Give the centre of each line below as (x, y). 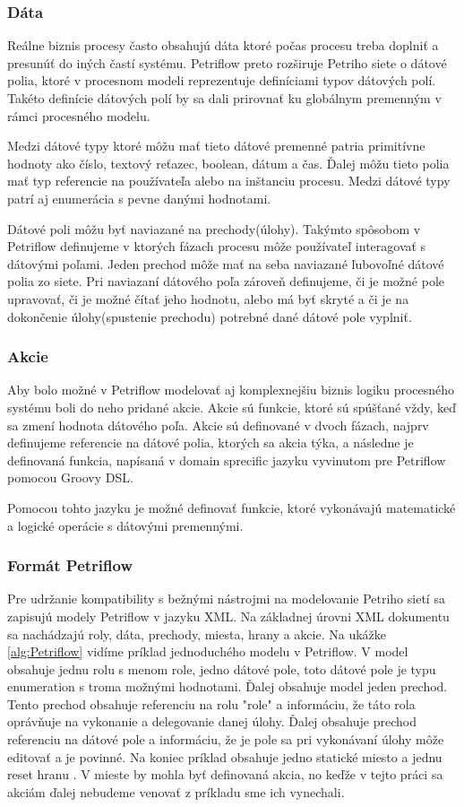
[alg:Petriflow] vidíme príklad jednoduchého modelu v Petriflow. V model (208, 651)
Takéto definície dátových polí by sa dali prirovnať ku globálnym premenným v (224, 98)
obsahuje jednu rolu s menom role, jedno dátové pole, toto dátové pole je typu (222, 668)
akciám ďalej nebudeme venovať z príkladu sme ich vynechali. (176, 791)
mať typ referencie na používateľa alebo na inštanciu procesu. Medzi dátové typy (229, 181)
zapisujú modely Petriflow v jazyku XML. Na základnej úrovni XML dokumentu (228, 616)
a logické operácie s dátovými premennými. (125, 525)
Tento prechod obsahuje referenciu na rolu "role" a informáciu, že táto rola (211, 703)
